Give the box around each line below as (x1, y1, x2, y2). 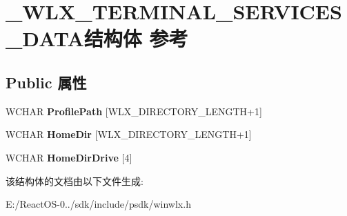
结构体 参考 (83, 24, 188, 52)
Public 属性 (6, 71, 87, 92)
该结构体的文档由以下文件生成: (6, 173, 143, 188)
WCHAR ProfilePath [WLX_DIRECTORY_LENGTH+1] (6, 104, 262, 118)
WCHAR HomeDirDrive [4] (6, 150, 132, 164)
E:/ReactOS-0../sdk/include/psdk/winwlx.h (6, 197, 191, 211)
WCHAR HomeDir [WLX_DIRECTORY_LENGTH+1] (6, 127, 252, 141)
